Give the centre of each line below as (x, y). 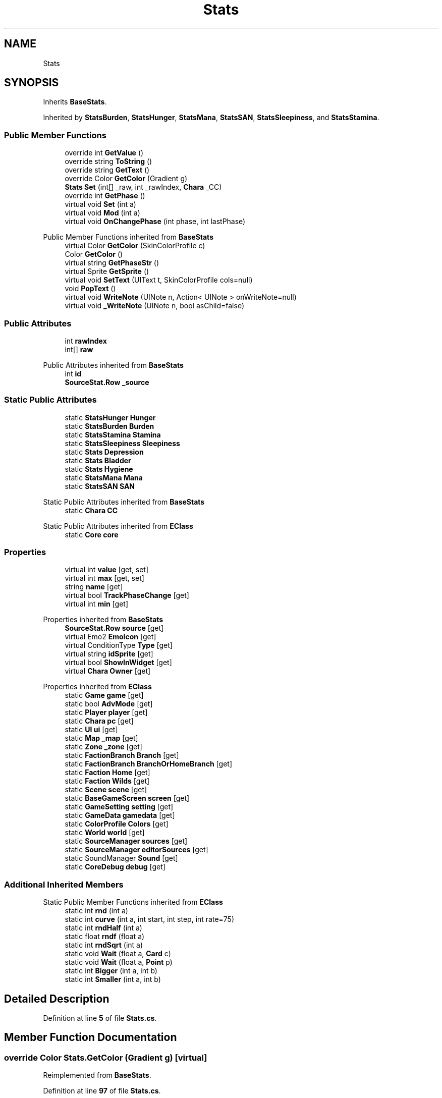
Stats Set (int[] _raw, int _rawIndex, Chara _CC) (143, 187)
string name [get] (94, 587)
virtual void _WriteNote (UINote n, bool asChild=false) (154, 306)
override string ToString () (108, 161)
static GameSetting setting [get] (119, 807)
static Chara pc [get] (99, 721)
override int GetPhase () (105, 196)
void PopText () (90, 289)
